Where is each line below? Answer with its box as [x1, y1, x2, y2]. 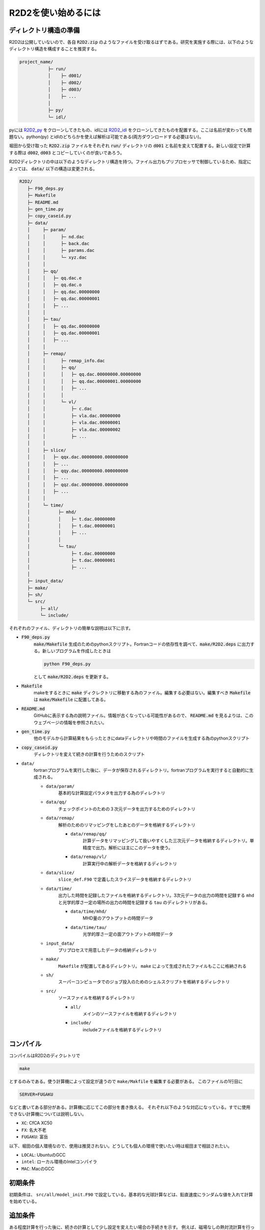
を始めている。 [9, 1199, 39, 1204]
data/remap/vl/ [70, 854, 107, 860]
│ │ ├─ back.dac [27, 241, 90, 246]
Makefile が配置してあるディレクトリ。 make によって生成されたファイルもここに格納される [58, 963, 247, 969]
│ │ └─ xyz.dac [27, 254, 87, 260]
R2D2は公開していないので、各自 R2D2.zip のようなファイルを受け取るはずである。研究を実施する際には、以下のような [9, 39, 254, 45]
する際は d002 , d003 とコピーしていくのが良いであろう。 [9, 150, 125, 155]
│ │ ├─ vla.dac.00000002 [27, 427, 121, 432]
